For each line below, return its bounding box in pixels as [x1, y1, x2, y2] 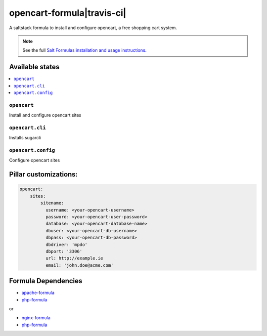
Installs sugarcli [9, 135, 41, 141]
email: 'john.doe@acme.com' [45, 262, 114, 268]
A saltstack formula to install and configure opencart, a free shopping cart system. [9, 25, 178, 31]
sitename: [40, 200, 64, 206]
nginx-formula [21, 315, 50, 321]
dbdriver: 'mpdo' [45, 242, 88, 247]
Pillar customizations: [9, 170, 78, 179]
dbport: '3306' [45, 249, 83, 254]
